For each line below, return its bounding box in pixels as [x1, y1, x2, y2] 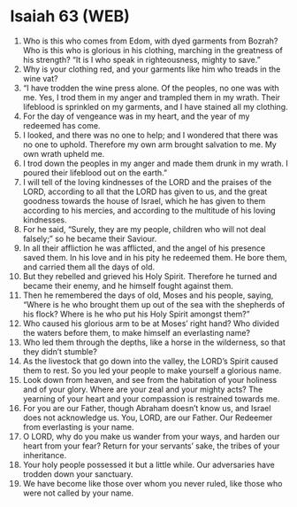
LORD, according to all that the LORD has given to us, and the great [22, 186, 268, 197]
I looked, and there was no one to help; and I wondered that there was [22, 129, 278, 140]
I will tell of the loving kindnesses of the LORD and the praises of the [22, 176, 272, 187]
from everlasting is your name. [22, 421, 134, 432]
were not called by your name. [22, 487, 134, 498]
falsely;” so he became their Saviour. [22, 233, 157, 244]
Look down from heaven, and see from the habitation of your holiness [22, 374, 278, 385]
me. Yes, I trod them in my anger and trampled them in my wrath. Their [22, 91, 281, 103]
